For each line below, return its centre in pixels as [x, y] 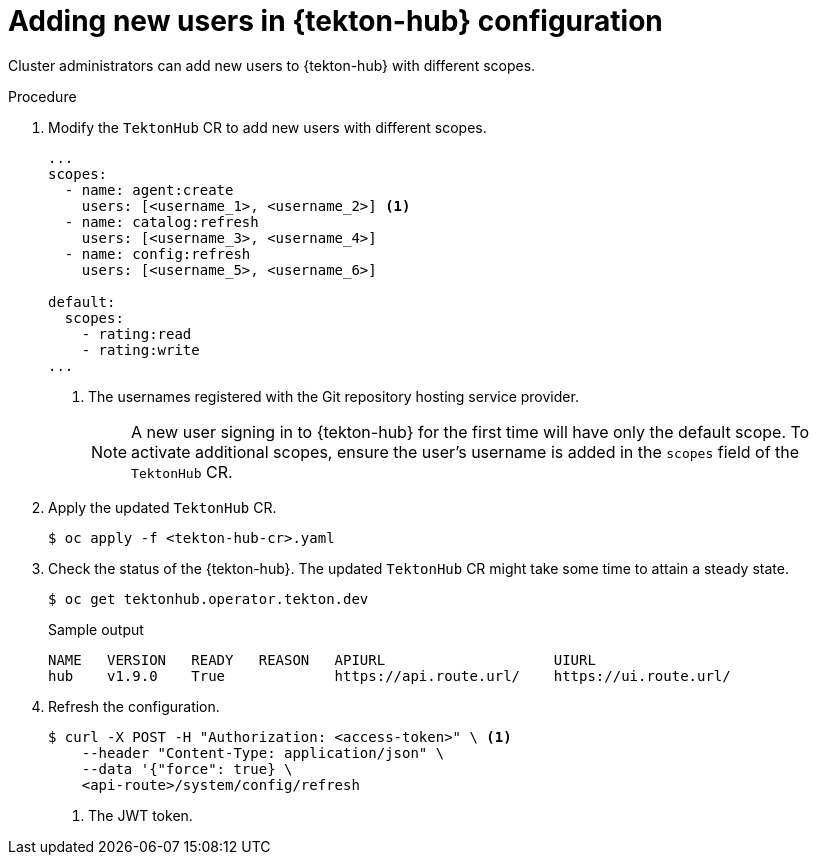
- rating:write [140, 349]
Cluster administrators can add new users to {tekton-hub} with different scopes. [272, 65]
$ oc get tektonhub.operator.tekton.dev [208, 598]
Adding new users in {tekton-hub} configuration [335, 21]
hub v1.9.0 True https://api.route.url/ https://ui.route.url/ [389, 675]
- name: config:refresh [157, 253]
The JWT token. [140, 815]
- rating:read [136, 333]
